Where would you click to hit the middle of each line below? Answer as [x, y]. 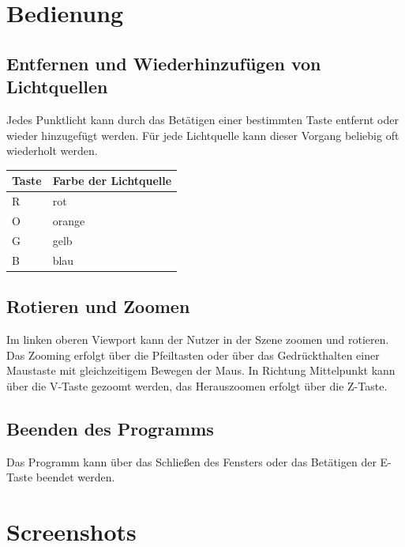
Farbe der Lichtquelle [112, 181]
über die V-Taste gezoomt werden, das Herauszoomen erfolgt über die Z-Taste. [197, 385]
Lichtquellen [57, 87]
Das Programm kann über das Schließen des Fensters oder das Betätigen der [191, 461]
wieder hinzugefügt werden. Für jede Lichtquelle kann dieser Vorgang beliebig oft [203, 135]
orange [69, 220]
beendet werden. [75, 477]
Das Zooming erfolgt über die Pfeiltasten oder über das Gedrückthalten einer [193, 355]
